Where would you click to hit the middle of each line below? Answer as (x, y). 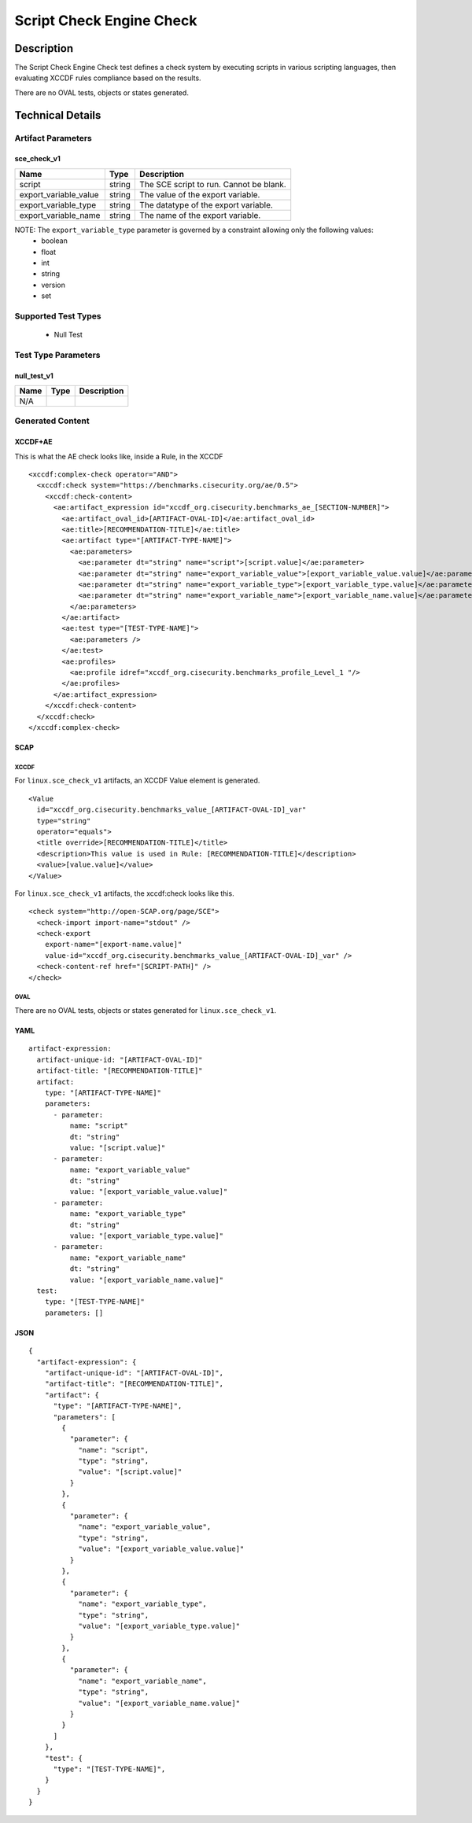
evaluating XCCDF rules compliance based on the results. (108, 78)
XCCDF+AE (33, 442)
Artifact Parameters (53, 138)
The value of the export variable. (199, 194)
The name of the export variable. (200, 215)
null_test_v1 (34, 376)
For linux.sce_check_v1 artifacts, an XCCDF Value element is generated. (137, 781)
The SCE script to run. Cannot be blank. (212, 184)
